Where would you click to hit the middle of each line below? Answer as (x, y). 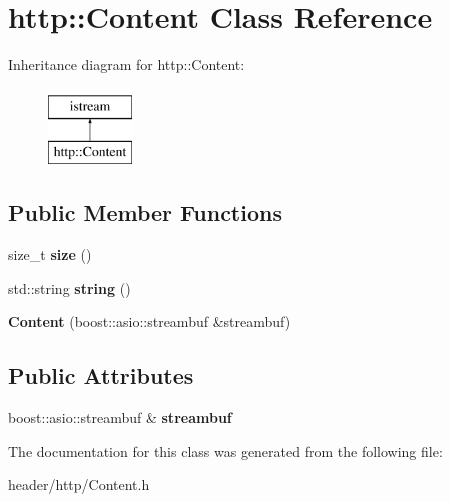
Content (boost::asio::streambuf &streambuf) (149, 321)
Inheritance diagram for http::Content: (126, 64)
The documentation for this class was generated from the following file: (225, 450)
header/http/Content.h (79, 484)
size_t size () (50, 254)
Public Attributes (101, 375)
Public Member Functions (145, 212)
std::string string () (69, 287)
